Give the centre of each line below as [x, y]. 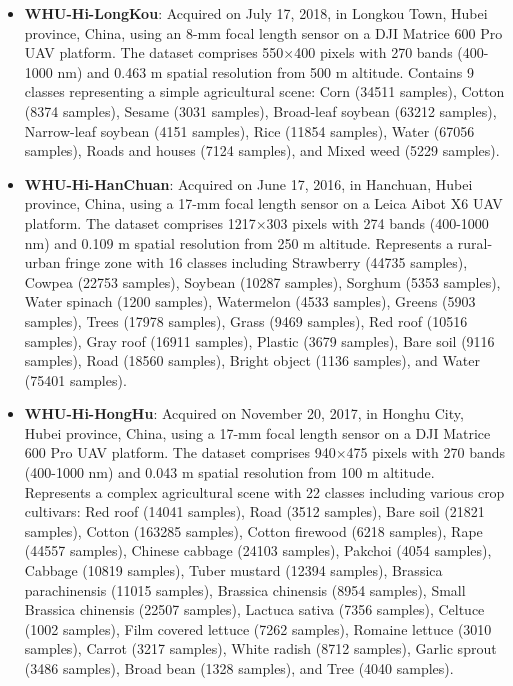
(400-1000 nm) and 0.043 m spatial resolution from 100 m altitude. [229, 472]
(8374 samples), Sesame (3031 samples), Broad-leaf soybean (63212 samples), [260, 110]
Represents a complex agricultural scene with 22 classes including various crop [264, 491]
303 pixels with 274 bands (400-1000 [377, 222]
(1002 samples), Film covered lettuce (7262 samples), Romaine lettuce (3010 [258, 628]
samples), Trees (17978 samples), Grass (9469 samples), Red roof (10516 [246, 320]
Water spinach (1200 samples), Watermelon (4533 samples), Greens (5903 [250, 301]
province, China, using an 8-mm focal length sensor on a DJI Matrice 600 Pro [263, 32]
